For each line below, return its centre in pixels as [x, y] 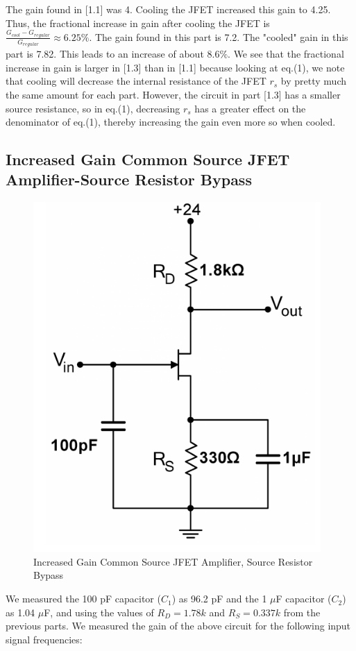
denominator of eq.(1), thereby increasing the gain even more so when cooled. [171, 122]
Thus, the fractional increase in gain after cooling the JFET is [138, 23]
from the [302, 612]
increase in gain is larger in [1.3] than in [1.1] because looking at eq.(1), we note [175, 67]
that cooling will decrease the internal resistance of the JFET [136, 81]
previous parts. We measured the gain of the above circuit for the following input [178, 626]
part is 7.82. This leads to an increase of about [105, 54]
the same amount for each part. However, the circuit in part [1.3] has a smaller [173, 94]
